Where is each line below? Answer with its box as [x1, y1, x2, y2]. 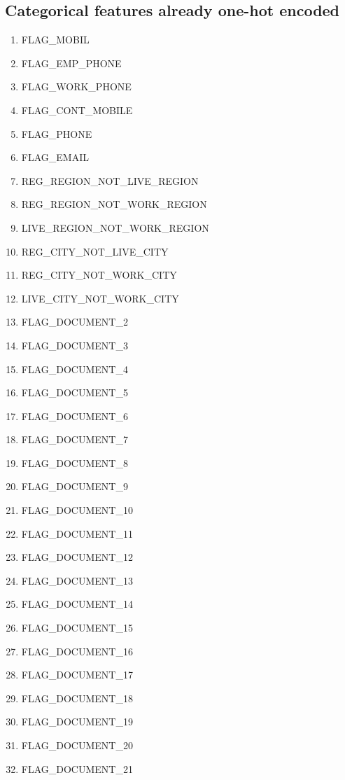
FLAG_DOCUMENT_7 [21, 432, 128, 447]
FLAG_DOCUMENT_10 [21, 503, 133, 517]
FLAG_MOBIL [21, 32, 90, 47]
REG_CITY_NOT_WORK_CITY [21, 267, 177, 282]
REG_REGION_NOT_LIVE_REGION [21, 173, 199, 188]
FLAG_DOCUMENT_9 [21, 479, 128, 494]
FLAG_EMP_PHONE [21, 55, 122, 70]
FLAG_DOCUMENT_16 [21, 643, 133, 658]
